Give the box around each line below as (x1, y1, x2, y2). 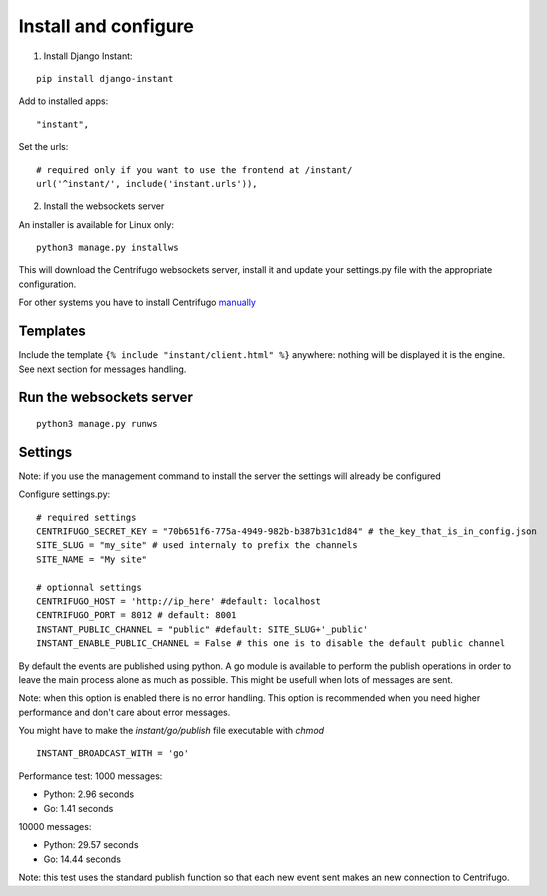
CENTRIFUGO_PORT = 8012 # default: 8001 (36, 610, 237, 621)
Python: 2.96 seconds (43, 788, 135, 800)
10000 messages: (18, 821, 92, 833)
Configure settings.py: (18, 488, 111, 500)
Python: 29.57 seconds (43, 839, 139, 851)
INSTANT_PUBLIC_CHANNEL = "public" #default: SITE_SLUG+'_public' (36, 623, 369, 635)
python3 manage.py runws (36, 418, 158, 429)
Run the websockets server (18, 389, 194, 406)
